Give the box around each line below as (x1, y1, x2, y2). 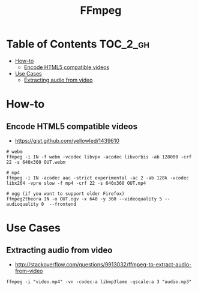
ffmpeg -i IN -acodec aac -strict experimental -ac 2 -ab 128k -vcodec (6, 175, 189, 181)
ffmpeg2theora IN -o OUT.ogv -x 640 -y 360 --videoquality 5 (6, 196, 163, 202)
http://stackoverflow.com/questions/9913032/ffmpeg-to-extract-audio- (14, 260, 192, 268)
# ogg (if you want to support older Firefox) (6, 190, 125, 197)
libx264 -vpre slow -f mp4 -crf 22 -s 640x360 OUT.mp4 (6, 180, 146, 186)
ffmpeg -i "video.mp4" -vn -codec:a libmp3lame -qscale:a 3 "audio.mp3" (6, 278, 192, 285)
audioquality (6, 201, 39, 207)
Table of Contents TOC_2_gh (6, 37, 150, 51)
